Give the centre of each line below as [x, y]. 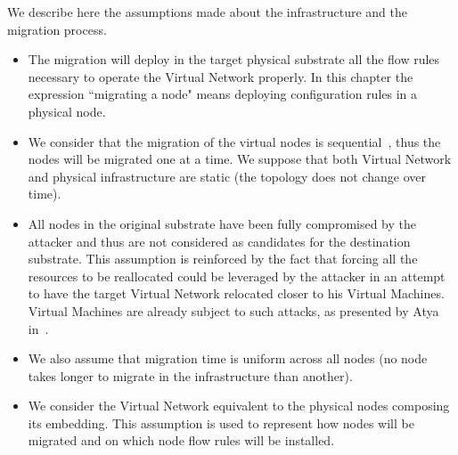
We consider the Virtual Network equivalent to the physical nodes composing [239, 406]
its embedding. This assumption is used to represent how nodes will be [221, 422]
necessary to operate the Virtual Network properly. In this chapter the [221, 76]
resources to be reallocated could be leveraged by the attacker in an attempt [237, 276]
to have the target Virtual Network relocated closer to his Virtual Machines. [236, 293]
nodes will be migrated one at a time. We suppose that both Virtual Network [240, 159]
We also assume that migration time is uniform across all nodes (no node [228, 358]
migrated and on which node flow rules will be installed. [181, 440]
